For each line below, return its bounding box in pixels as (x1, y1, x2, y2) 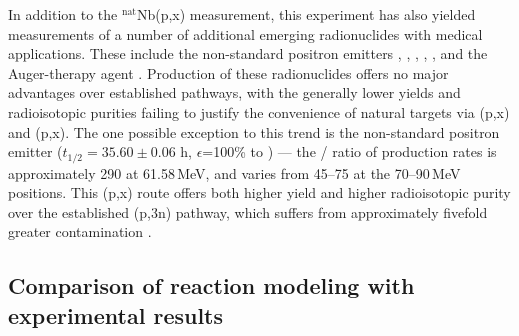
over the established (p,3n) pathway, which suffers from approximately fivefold (8, 201, 488, 222)
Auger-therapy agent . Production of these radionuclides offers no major (8, 62, 449, 83)
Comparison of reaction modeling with (8, 270, 415, 301)
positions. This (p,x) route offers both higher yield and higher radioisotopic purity (8, 182, 511, 203)
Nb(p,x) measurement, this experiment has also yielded (136, 4, 476, 24)
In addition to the (8, 4, 118, 24)
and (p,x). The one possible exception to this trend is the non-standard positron (8, 121, 500, 142)
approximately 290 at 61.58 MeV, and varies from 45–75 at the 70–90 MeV (8, 162, 461, 183)
